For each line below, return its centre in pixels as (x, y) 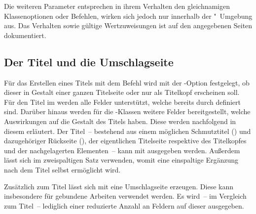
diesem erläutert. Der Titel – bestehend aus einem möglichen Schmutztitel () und (128, 131)
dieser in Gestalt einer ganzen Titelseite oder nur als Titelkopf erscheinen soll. (122, 92)
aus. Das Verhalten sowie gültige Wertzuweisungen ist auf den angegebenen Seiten (128, 25)
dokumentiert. (25, 35)
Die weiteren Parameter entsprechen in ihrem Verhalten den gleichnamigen (117, 6)
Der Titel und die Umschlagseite (89, 62)
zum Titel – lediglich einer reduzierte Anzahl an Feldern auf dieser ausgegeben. (124, 205)
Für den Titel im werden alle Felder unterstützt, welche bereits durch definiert (123, 102)
